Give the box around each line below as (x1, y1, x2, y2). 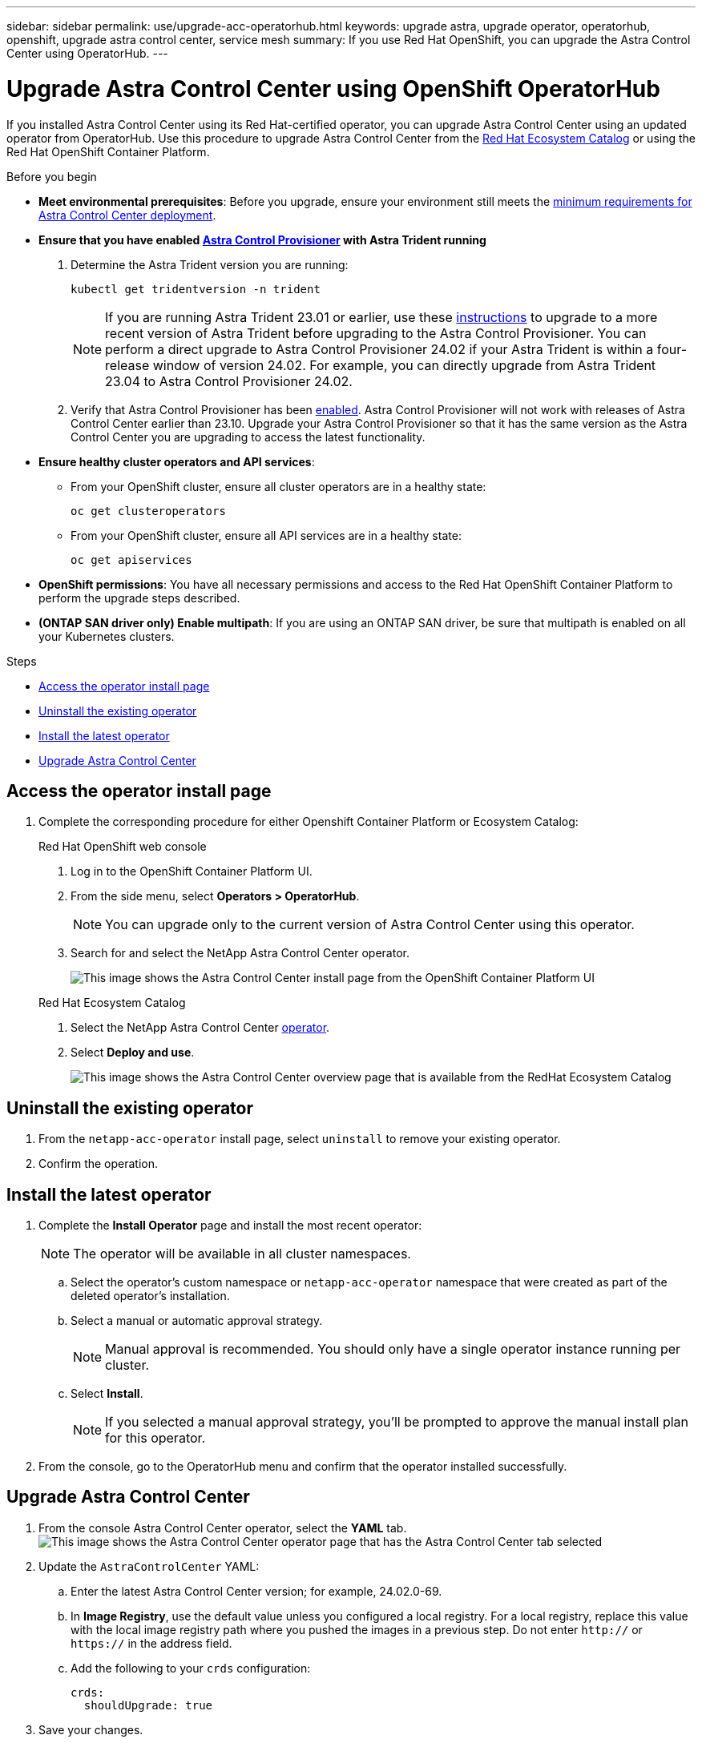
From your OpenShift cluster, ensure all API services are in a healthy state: (71, 528, 462, 542)
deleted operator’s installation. (71, 1289, 230, 1303)
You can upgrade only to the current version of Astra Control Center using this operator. (105, 916, 635, 933)
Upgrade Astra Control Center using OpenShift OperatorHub (6, 74, 660, 103)
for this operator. (105, 1430, 206, 1447)
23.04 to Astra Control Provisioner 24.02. (105, 372, 353, 389)
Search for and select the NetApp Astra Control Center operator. (71, 946, 409, 960)
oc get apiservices (71, 553, 192, 566)
